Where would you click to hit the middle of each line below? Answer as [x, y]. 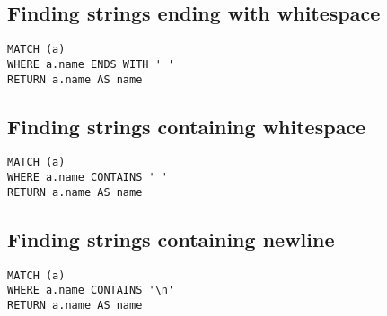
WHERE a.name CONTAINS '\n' [91, 290]
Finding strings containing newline [171, 239]
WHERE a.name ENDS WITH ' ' [91, 64]
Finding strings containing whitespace [187, 126]
